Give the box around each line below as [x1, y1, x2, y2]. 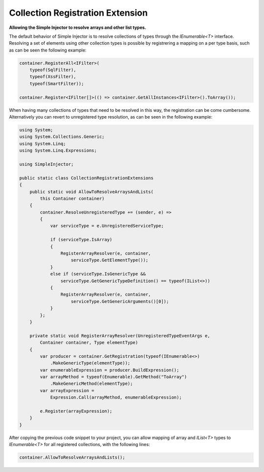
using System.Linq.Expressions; [19, 148, 97, 153]
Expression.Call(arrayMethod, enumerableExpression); [50, 395, 182, 400]
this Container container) [40, 196, 105, 201]
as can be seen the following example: [9, 47, 87, 53]
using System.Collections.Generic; [19, 134, 105, 140]
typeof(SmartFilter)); [29, 81, 84, 86]
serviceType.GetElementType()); [71, 257, 149, 263]
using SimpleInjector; [19, 161, 74, 167]
